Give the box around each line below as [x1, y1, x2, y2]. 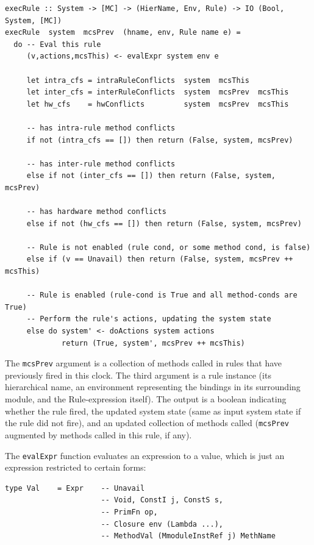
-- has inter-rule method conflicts [26, 159, 176, 168]
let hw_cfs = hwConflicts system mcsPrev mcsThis [26, 99, 289, 109]
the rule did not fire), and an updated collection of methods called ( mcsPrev [5, 416, 290, 429]
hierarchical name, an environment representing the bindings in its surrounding [5, 380, 301, 393]
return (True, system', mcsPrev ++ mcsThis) [62, 338, 245, 347]
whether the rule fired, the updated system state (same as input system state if [5, 404, 301, 417]
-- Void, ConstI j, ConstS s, [101, 496, 223, 505]
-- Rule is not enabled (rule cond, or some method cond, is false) [26, 243, 311, 252]
